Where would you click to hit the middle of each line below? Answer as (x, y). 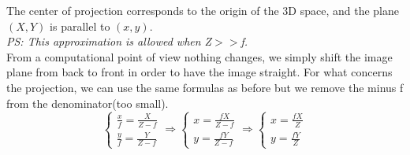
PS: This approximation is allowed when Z (109, 41)
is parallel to (80, 26)
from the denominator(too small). (88, 103)
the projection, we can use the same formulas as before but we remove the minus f (205, 87)
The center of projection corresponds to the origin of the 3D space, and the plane (203, 10)
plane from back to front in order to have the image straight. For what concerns (199, 72)
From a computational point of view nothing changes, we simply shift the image (199, 56)
